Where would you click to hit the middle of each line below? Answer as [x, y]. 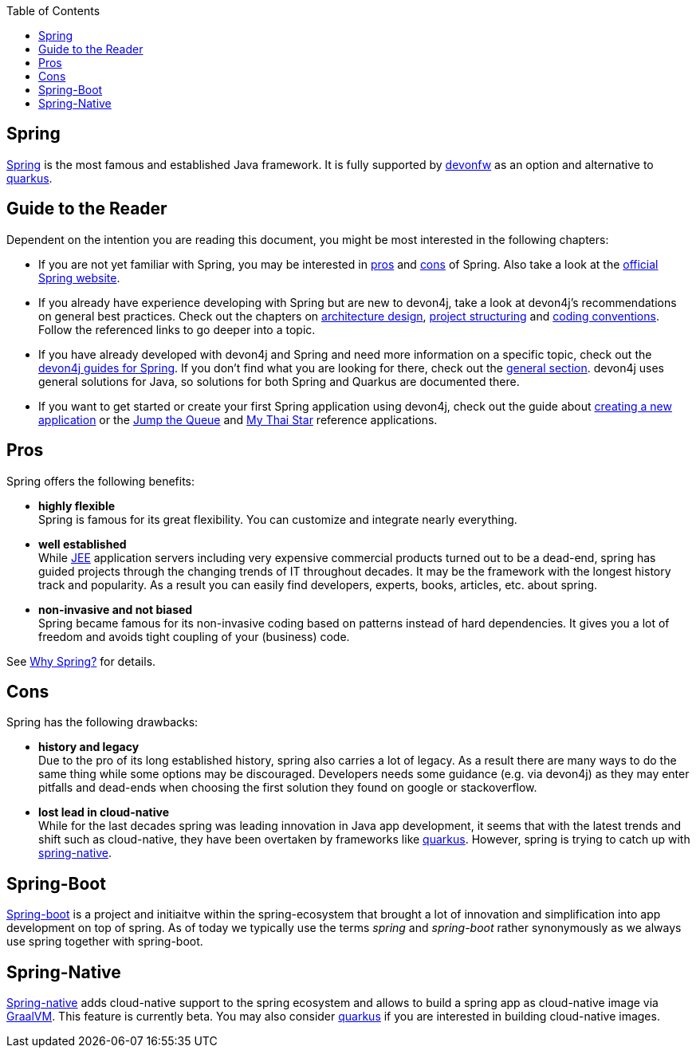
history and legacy [89, 747]
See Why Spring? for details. [81, 661]
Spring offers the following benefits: [101, 481]
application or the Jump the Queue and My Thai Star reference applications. [238, 419]
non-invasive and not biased [116, 609]
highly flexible [77, 505]
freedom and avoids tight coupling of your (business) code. [194, 636]
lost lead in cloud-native [104, 812]
